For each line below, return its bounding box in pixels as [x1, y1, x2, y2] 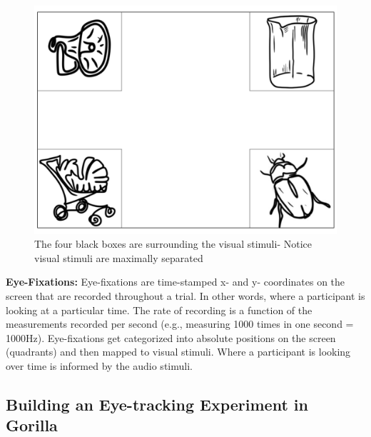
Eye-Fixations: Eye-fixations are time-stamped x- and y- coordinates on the [6, 274, 345, 289]
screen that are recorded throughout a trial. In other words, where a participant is [6, 288, 365, 303]
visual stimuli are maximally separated [34, 250, 203, 265]
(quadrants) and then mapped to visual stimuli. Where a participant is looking [6, 344, 351, 359]
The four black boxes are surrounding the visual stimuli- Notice [34, 236, 312, 251]
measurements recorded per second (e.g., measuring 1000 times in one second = [6, 316, 354, 331]
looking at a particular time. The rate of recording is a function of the [6, 302, 312, 317]
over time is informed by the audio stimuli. [6, 358, 193, 373]
